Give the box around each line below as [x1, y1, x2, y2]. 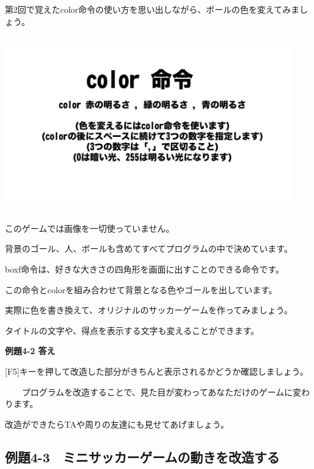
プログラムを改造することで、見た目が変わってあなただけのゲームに [21, 385, 293, 398]
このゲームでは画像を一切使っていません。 [5, 221, 175, 234]
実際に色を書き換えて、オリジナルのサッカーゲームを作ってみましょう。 [5, 304, 293, 316]
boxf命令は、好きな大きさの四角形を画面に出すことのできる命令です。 [5, 262, 284, 275]
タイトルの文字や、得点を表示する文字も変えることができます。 [5, 324, 259, 336]
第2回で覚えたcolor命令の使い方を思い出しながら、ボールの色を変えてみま [5, 3, 299, 15]
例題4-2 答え [5, 344, 55, 357]
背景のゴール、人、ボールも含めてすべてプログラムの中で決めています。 [5, 242, 293, 255]
